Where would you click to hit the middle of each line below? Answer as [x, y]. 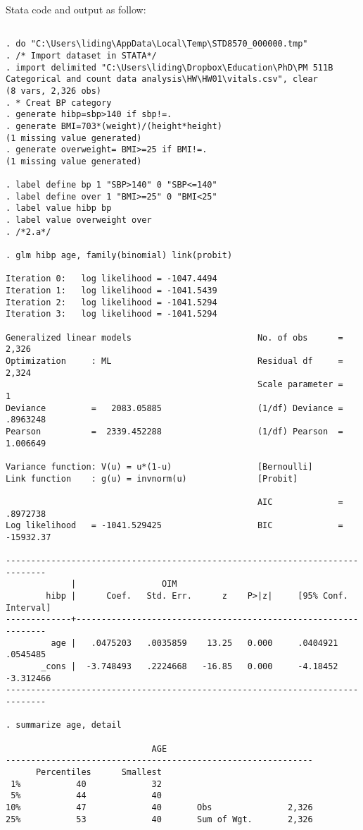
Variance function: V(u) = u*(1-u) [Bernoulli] [159, 466]
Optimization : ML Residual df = [174, 361]
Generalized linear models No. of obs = [174, 337]
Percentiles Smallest [98, 772]
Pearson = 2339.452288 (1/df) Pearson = [174, 431]
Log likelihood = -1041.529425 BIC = [174, 526]
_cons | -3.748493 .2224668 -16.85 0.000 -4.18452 [190, 667]
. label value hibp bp [59, 208]
